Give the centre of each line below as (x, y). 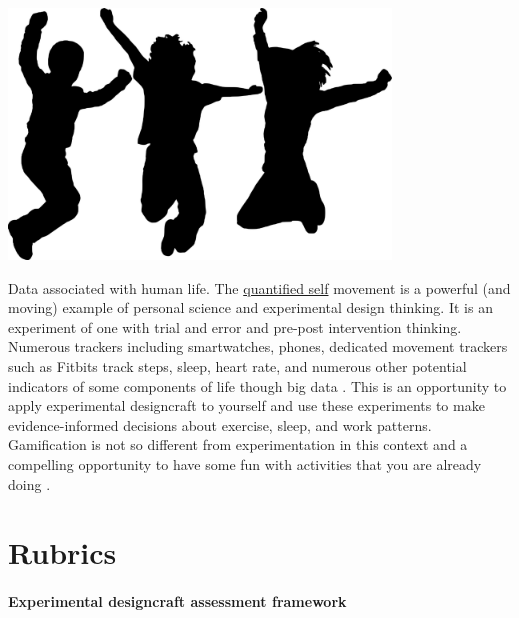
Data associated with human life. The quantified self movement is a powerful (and (259, 287)
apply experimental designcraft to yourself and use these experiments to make (246, 405)
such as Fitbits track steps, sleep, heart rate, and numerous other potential (237, 365)
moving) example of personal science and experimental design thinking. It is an (250, 307)
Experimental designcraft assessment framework (177, 601)
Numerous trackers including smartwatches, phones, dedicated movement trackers (258, 346)
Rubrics (62, 552)
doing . (29, 483)
